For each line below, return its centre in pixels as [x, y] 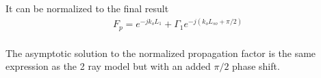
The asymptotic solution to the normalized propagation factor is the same [161, 53]
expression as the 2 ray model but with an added [108, 66]
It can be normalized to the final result [87, 8]
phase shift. [256, 66]
